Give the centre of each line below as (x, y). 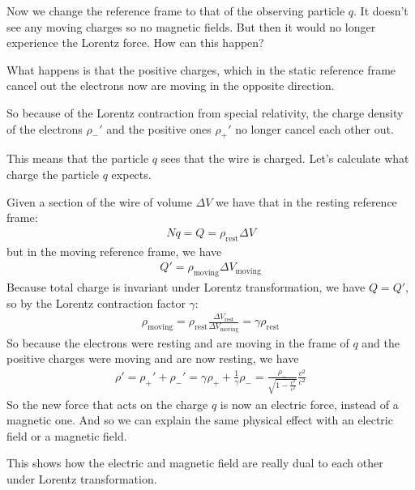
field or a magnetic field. (67, 435)
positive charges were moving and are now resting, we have (153, 358)
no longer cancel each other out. (314, 128)
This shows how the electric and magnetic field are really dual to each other (195, 463)
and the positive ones (159, 128)
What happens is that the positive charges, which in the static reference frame (201, 69)
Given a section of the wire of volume (99, 201)
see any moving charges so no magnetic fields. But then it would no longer (191, 26)
